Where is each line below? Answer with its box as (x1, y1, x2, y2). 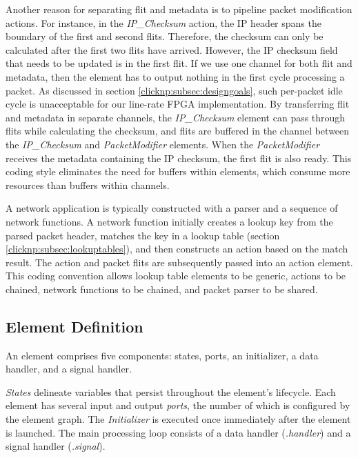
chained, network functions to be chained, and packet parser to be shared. (6, 281, 318, 296)
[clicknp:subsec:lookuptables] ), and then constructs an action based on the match (6, 241, 348, 256)
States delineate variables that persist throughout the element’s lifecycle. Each (6, 384, 336, 399)
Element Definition (6, 315, 143, 337)
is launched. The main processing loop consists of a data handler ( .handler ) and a (6, 425, 351, 439)
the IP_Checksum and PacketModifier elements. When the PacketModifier (6, 137, 320, 151)
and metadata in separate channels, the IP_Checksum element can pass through (6, 110, 346, 124)
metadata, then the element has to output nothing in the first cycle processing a (6, 69, 345, 83)
